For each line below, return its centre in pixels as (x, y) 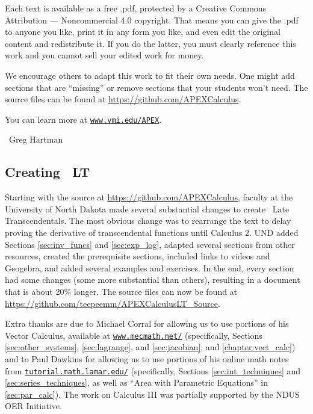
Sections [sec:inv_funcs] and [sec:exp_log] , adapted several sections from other (150, 244)
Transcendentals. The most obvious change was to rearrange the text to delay (148, 221)
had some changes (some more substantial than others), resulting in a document (153, 280)
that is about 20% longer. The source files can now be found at (121, 291)
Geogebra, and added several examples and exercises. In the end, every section (150, 267)
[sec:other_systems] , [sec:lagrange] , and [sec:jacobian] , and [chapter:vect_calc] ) (150, 347)
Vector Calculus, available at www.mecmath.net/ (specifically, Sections (134, 335)
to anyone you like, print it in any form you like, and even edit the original (143, 32)
